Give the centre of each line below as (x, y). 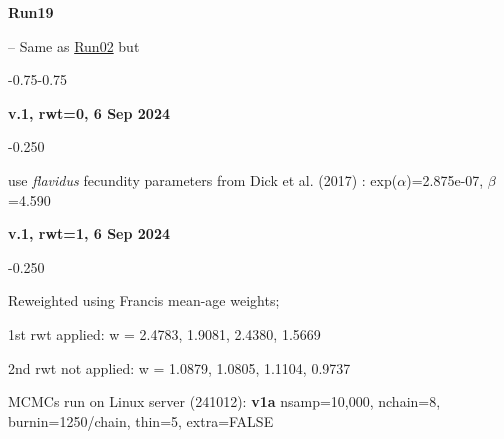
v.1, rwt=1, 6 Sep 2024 (89, 233)
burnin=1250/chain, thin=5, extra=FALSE (141, 420)
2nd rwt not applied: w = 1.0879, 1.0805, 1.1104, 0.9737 (179, 367)
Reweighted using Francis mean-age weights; (144, 300)
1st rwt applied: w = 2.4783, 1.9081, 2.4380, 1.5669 (164, 333)
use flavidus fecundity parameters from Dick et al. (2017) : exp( (203, 179)
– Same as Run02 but (74, 45)
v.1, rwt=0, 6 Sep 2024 (89, 112)
